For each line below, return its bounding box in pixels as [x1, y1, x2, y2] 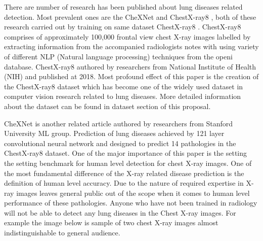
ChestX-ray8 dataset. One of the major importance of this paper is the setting [4, 148, 247, 158]
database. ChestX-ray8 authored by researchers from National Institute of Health [4, 61, 256, 72]
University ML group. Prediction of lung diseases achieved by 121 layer [4, 128, 225, 139]
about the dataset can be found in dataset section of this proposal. [4, 100, 211, 111]
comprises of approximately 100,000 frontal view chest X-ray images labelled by [4, 31, 251, 42]
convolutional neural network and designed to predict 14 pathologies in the [4, 137, 236, 148]
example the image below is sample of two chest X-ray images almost [4, 217, 218, 228]
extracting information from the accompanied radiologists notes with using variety [4, 41, 259, 52]
